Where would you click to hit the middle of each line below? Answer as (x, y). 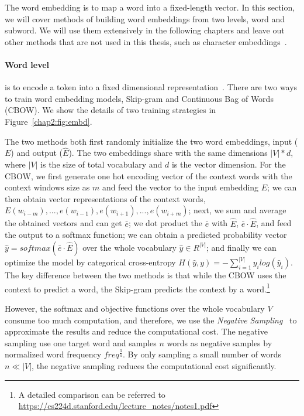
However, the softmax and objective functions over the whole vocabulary (135, 308)
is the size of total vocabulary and (101, 164)
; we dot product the (165, 223)
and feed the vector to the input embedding (180, 187)
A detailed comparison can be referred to (92, 394)
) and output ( (37, 153)
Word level (27, 64)
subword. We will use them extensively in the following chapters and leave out (145, 30)
